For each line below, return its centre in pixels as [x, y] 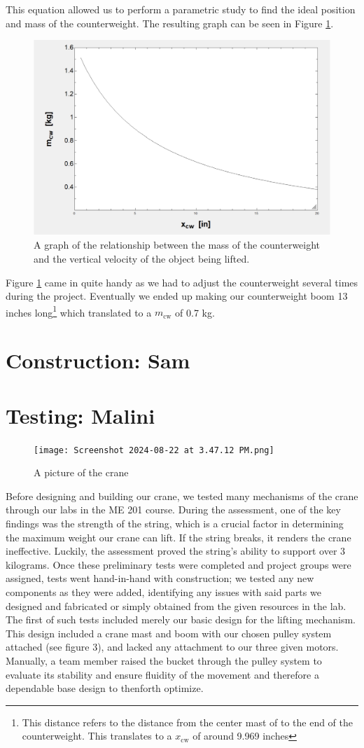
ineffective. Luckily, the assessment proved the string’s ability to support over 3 [176, 551]
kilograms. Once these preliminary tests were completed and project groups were [178, 564]
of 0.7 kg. [195, 312]
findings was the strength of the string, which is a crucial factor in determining [175, 523]
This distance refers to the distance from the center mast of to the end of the [188, 722]
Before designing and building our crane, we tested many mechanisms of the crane [182, 496]
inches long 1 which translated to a [79, 311]
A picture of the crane [81, 472]
